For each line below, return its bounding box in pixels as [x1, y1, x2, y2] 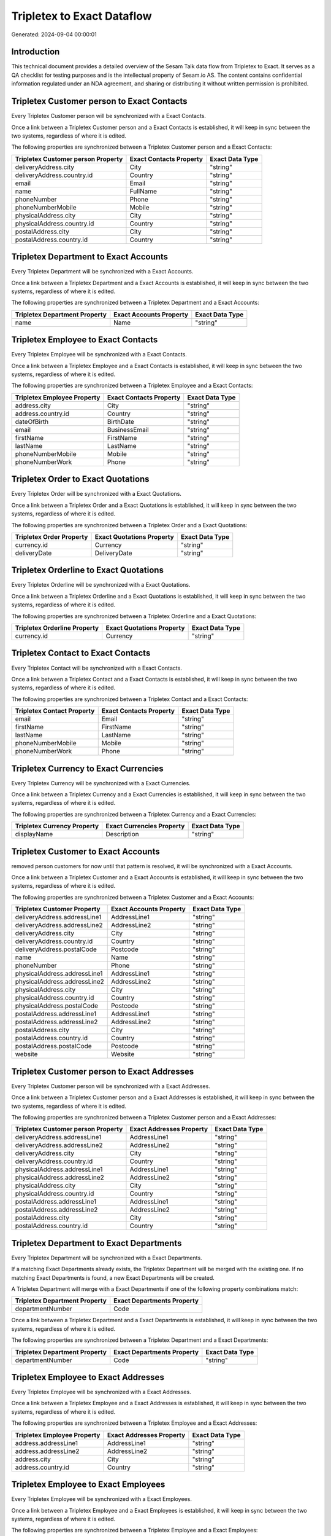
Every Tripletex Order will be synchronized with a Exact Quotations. [11, 490, 182, 498]
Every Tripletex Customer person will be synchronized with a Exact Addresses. [11, 1082, 211, 1090]
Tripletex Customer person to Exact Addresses [11, 1066, 194, 1076]
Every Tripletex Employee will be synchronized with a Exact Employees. [11, 1495, 192, 1503]
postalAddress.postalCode [15, 1042, 92, 1051]
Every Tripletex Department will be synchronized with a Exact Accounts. [11, 268, 194, 275]
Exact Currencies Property [105, 822, 185, 831]
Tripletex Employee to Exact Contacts [11, 335, 158, 345]
